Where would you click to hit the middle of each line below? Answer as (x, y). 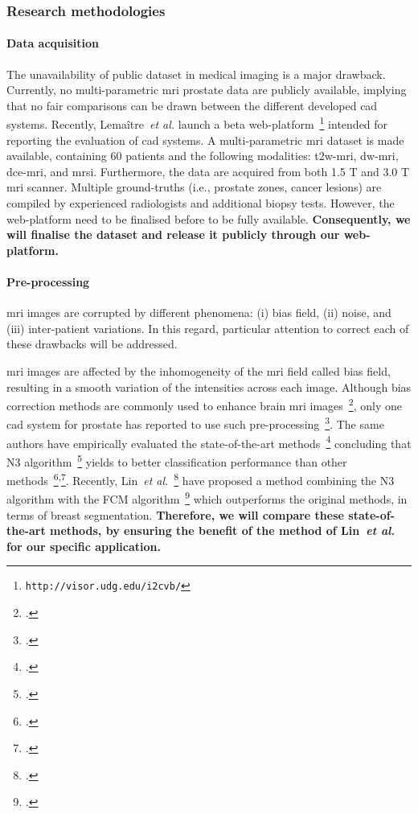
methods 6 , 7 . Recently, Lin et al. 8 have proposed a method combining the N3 (201, 479)
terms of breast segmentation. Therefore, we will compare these (175, 514)
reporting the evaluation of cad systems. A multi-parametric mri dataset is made (205, 140)
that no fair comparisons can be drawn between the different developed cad (192, 105)
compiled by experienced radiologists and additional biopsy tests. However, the (201, 203)
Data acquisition (53, 43)
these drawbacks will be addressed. (92, 344)
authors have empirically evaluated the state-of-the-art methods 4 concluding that (209, 442)
